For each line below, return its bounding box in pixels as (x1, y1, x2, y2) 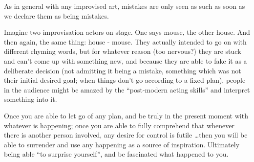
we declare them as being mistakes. (4, 10, 109, 21)
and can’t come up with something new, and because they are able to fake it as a (4, 55, 247, 66)
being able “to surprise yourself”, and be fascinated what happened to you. (4, 149, 229, 159)
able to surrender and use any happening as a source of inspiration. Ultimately (4, 139, 240, 149)
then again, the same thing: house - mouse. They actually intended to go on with (4, 36, 247, 46)
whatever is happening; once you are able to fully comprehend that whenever (4, 120, 234, 130)
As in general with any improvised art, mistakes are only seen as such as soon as (4, 1, 245, 11)
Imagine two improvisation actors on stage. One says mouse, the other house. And (4, 27, 250, 37)
